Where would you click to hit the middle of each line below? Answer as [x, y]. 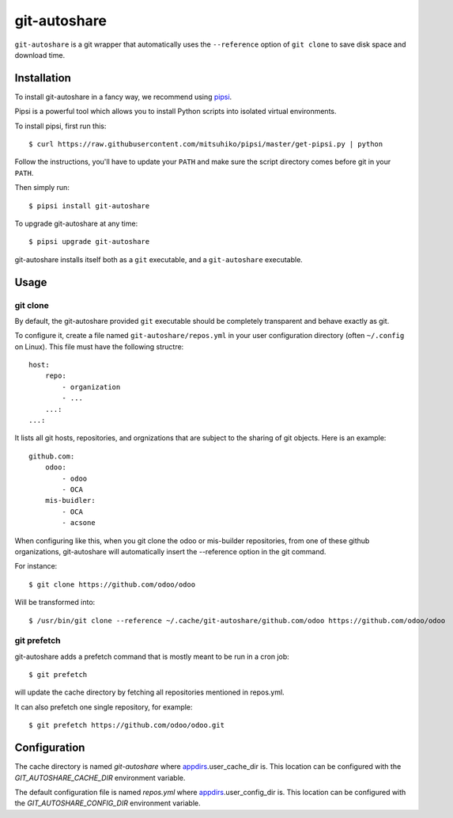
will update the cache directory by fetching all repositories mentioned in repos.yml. [149, 692]
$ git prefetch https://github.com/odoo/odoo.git [127, 725]
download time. [40, 55]
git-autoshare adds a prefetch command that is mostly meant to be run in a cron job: [152, 656]
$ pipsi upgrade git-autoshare [89, 242]
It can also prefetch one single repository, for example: [104, 707]
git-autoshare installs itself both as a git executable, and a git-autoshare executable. [159, 259]
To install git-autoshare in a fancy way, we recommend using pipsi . [123, 97]
